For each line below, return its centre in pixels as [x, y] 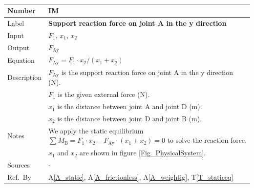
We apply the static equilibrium [96, 130]
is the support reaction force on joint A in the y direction [147, 72]
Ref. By [19, 177]
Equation [21, 60]
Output [19, 47]
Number [21, 10]
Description [24, 77]
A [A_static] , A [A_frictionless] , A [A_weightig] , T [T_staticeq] [141, 177]
